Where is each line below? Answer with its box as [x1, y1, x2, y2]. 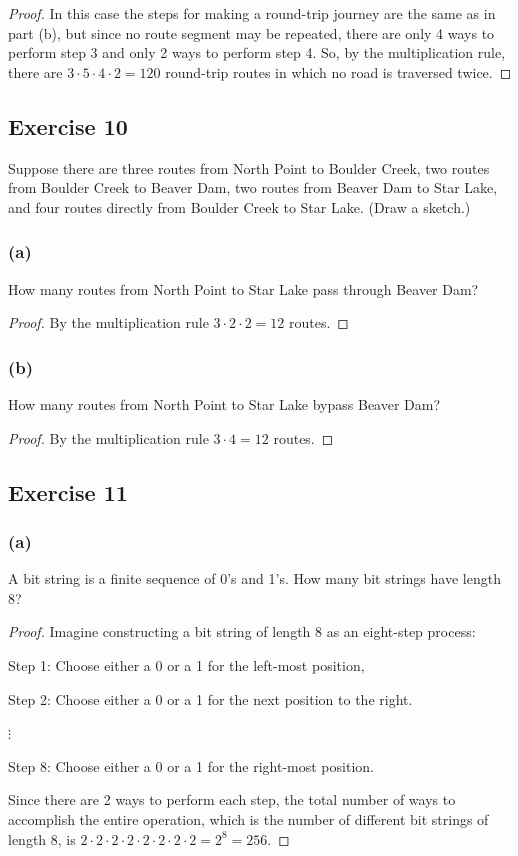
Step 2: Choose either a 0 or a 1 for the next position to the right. [8, 688, 413, 709]
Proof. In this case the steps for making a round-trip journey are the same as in [8, 3, 496, 23]
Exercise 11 [8, 476, 128, 507]
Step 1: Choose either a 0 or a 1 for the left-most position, [8, 654, 365, 675]
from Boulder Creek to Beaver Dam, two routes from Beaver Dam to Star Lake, [8, 177, 498, 198]
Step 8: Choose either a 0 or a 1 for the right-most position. [8, 755, 374, 776]
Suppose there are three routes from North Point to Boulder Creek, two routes [8, 157, 490, 178]
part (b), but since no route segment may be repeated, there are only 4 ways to [8, 22, 495, 43]
